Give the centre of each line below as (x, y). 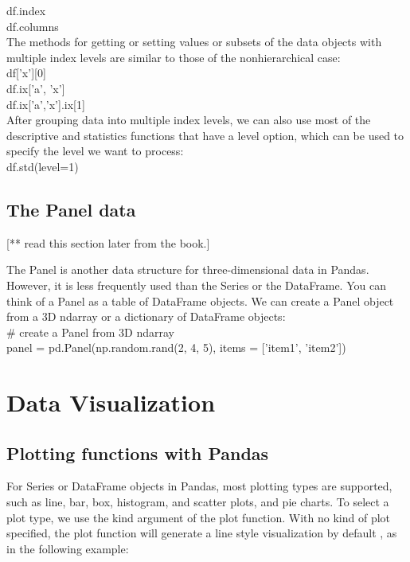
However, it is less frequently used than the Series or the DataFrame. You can (196, 285)
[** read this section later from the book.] (108, 242)
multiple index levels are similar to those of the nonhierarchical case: (174, 57)
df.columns (33, 26)
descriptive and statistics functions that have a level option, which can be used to (205, 135)
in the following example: (68, 548)
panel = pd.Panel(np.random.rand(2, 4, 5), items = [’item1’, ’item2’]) (176, 347)
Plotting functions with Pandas (138, 453)
